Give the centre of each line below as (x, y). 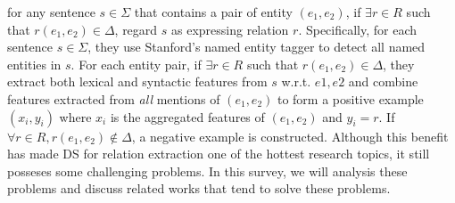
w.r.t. (296, 81)
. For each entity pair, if (136, 64)
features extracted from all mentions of (114, 98)
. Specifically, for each (358, 29)
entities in (34, 64)
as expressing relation (230, 29)
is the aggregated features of (187, 116)
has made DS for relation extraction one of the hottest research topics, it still (219, 154)
